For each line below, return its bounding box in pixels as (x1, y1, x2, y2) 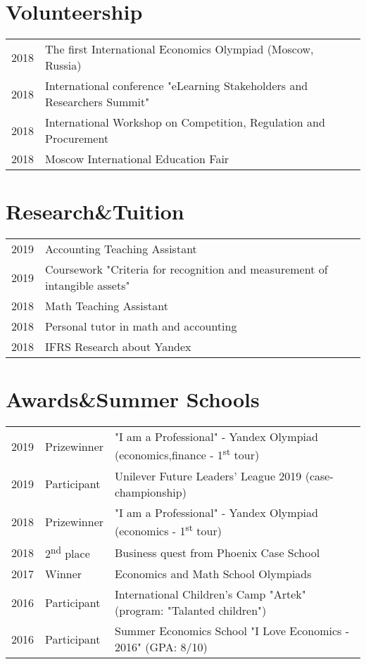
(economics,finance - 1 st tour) (115, 445, 260, 464)
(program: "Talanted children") (115, 602, 267, 619)
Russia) (45, 57, 82, 74)
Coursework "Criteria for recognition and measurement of (45, 261, 328, 278)
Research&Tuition (6, 197, 184, 226)
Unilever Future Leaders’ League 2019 (115, 467, 302, 484)
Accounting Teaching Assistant (45, 241, 197, 257)
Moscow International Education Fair (45, 151, 229, 167)
